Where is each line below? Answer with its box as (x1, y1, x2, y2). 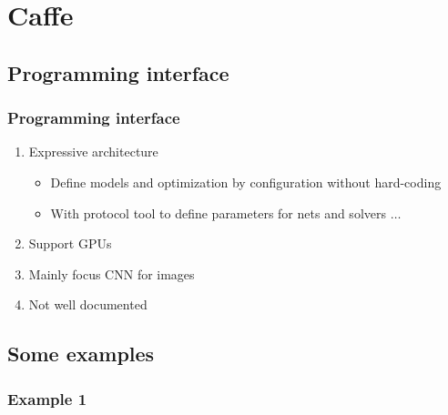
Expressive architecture (28, 142, 158, 161)
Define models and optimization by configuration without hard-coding (50, 172, 442, 191)
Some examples (7, 339, 155, 368)
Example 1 (7, 387, 87, 410)
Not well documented (28, 295, 148, 314)
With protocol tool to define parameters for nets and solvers (50, 203, 386, 222)
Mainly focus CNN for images (28, 264, 195, 283)
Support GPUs (28, 234, 112, 253)
